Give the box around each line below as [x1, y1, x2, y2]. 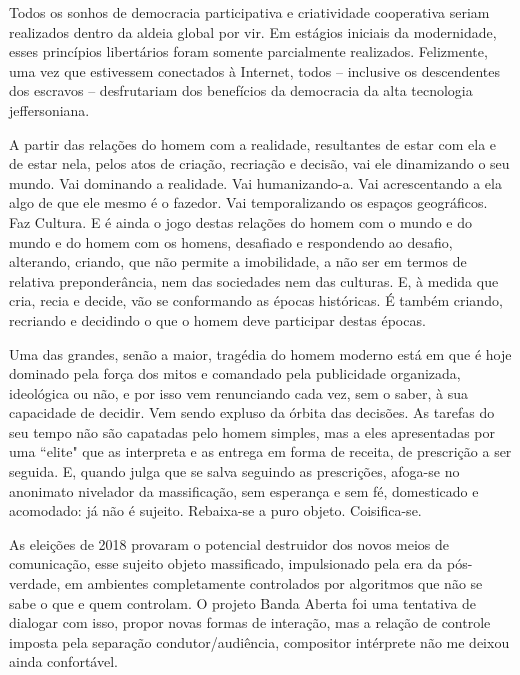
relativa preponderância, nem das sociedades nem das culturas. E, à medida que [9, 270, 499, 291]
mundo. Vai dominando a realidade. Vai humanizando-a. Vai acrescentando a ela [9, 172, 502, 193]
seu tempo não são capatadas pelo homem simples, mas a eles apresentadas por [9, 421, 496, 442]
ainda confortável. [9, 651, 118, 672]
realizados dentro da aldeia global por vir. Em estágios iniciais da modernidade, [9, 21, 497, 42]
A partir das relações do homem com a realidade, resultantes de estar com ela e [9, 133, 497, 154]
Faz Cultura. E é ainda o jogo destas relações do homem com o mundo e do [9, 211, 473, 232]
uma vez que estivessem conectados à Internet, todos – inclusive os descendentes [9, 60, 501, 81]
